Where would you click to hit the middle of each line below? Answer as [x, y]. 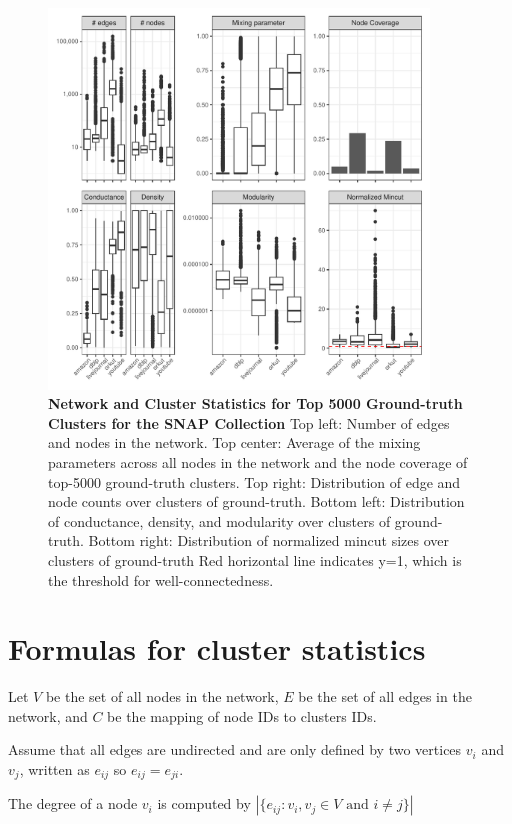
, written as [54, 769]
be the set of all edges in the [385, 696]
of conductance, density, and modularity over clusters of [219, 520]
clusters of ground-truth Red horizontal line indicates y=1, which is [255, 559]
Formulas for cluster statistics [217, 648]
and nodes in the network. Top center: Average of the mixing [234, 442]
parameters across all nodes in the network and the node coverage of [258, 461]
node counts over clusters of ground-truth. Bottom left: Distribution [256, 501]
